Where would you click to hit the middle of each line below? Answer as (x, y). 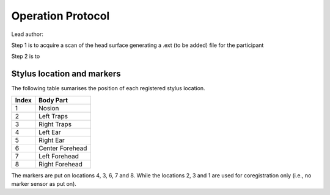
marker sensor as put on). (44, 184)
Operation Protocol (61, 16)
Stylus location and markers (66, 74)
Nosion (49, 108)
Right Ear (52, 140)
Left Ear (50, 132)
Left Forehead (59, 156)
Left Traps (53, 116)
